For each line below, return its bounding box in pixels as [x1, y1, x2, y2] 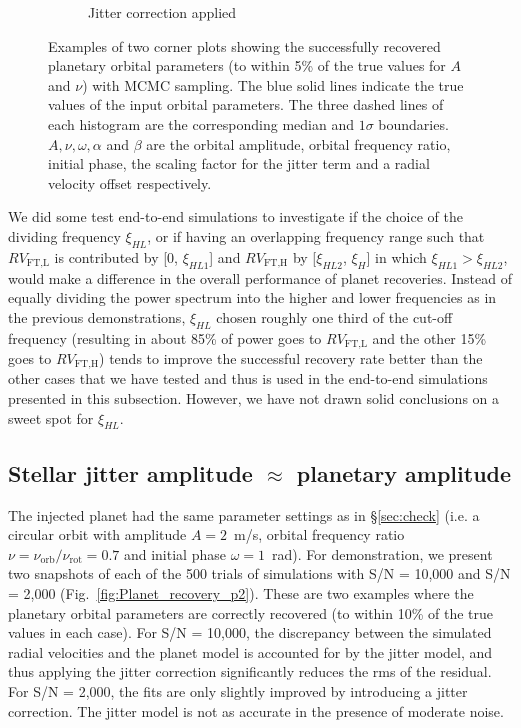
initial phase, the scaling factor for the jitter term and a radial [48, 153, 430, 174]
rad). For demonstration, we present [271, 543, 493, 564]
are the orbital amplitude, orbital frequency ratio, [146, 133, 451, 154]
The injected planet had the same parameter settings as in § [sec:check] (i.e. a [8, 504, 480, 525]
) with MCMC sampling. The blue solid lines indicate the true [82, 74, 464, 95]
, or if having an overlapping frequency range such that [147, 225, 485, 246]
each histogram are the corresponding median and [48, 113, 354, 134]
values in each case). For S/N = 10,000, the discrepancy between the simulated [8, 622, 492, 643]
